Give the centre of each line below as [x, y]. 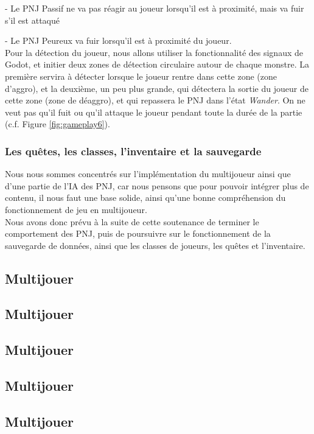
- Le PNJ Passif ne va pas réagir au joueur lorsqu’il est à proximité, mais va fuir [155, 8]
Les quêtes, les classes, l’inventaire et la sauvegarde [133, 151]
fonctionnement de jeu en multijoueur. [76, 209]
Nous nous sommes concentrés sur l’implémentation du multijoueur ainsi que [148, 174]
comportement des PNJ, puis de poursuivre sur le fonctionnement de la [138, 233]
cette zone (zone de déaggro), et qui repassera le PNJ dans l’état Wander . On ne [155, 100]
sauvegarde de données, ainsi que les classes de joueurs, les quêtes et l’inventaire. [155, 245]
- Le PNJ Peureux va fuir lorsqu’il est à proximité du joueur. [118, 40]
